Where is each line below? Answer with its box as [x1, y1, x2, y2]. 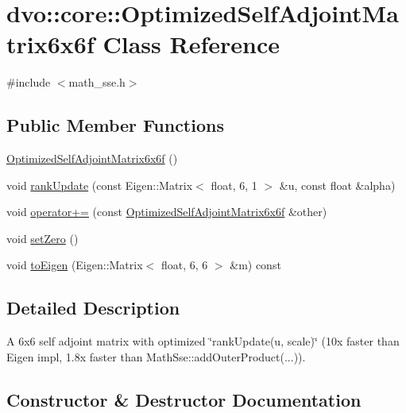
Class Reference [102, 28, 280, 60]
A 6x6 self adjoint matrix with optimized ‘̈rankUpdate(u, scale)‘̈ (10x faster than [6, 333, 400, 349]
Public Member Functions [6, 113, 224, 137]
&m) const [230, 257, 281, 273]
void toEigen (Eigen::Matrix [6, 257, 143, 273]
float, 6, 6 [160, 257, 208, 273]
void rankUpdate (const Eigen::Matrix [6, 176, 193, 193]
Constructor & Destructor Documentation [6, 387, 362, 411]
